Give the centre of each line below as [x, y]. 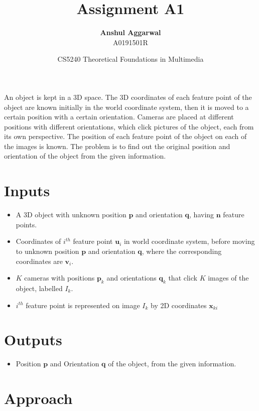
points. [26, 224]
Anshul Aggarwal [131, 32]
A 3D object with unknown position [71, 215]
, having [202, 215]
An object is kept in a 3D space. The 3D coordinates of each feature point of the [128, 97]
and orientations [132, 278]
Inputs [27, 190]
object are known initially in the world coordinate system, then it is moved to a [126, 107]
